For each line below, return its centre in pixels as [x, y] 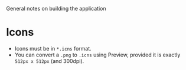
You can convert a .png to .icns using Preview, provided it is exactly [97, 55]
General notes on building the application [56, 9]
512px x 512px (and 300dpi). [49, 61]
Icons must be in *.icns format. [53, 48]
